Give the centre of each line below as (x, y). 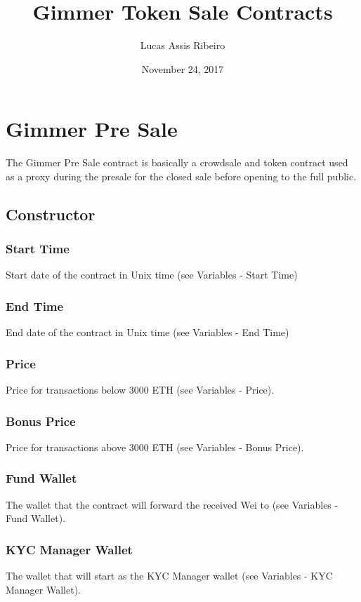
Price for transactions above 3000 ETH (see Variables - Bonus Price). (155, 447)
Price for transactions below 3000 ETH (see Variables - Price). (140, 390)
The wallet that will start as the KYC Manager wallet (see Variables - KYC (169, 576)
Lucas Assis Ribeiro (183, 45)
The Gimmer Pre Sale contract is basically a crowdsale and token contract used (177, 162)
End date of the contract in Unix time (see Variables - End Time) (147, 332)
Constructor (51, 214)
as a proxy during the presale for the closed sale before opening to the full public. (181, 176)
